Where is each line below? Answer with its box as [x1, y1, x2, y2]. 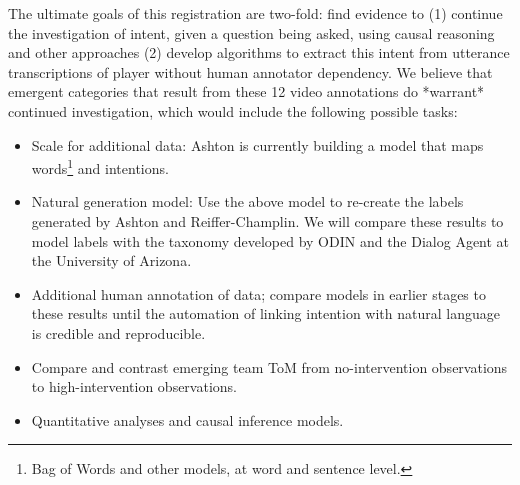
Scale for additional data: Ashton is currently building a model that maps [31, 134, 484, 155]
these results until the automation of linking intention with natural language [31, 303, 500, 324]
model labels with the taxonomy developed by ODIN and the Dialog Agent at [31, 230, 510, 251]
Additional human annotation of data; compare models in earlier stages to [31, 283, 486, 304]
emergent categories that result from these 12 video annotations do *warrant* [8, 81, 485, 102]
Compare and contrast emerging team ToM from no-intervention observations [31, 356, 508, 377]
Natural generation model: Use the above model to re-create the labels [31, 191, 464, 212]
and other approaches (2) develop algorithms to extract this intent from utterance [8, 42, 510, 63]
